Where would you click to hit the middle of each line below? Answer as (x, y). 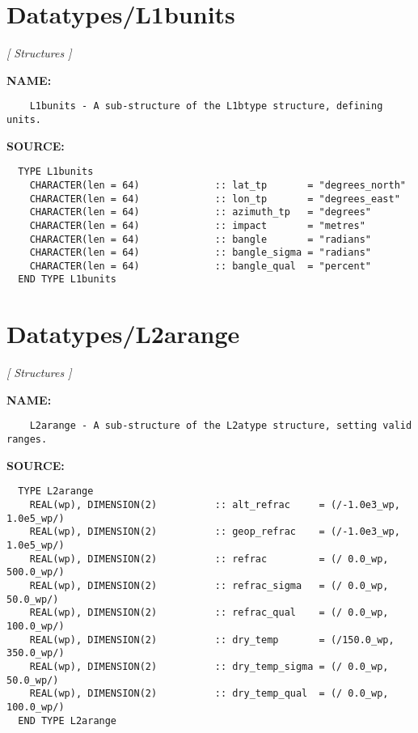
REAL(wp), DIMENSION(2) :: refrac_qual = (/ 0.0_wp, (209, 613)
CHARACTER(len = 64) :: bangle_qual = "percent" (201, 266)
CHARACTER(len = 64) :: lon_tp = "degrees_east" (215, 199)
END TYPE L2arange (68, 720)
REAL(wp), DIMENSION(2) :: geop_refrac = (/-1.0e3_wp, (215, 532)
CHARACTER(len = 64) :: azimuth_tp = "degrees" (201, 212)
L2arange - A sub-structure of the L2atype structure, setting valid (221, 426)
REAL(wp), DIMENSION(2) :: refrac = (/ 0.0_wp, (209, 559)
